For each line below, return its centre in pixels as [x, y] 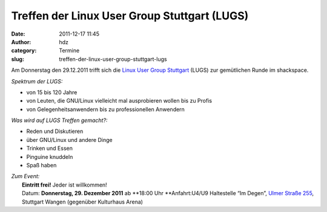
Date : [18, 34]
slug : [18, 59]
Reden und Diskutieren [55, 131]
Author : [21, 42]
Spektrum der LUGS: [37, 81]
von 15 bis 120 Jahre [52, 92]
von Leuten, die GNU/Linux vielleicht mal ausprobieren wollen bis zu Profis [119, 101]
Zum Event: [25, 176]
